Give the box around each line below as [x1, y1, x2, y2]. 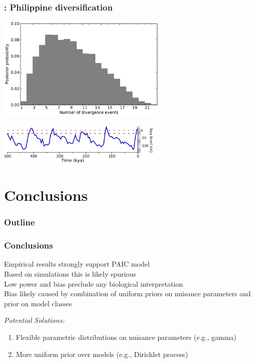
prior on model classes [4, 298, 72, 308]
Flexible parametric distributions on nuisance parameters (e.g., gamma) [16, 331, 236, 342]
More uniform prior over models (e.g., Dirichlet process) [16, 348, 188, 359]
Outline [4, 216, 35, 228]
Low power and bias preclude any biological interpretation [4, 278, 183, 289]
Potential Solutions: [4, 315, 65, 325]
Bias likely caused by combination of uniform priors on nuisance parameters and [4, 288, 251, 299]
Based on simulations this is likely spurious [4, 268, 137, 279]
